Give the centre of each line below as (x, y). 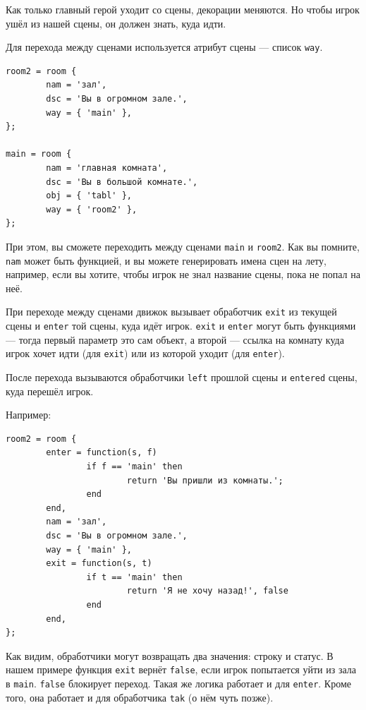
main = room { (39, 154)
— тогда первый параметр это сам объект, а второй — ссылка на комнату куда (175, 339)
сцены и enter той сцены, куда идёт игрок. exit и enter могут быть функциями (181, 326)
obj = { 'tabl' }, (89, 196)
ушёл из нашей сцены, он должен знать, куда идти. (116, 23)
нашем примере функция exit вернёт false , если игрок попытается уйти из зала (181, 669)
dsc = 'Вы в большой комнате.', (122, 182)
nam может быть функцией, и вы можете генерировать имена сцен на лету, (166, 260)
